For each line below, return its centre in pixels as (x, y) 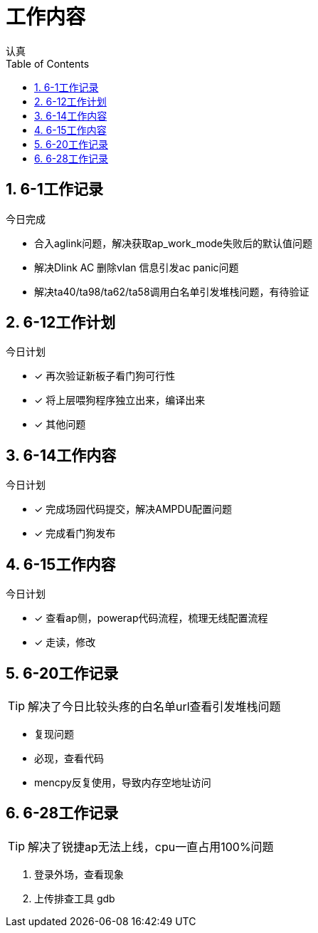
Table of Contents (48, 63)
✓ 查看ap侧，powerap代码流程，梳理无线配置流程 (151, 618)
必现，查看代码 (69, 758)
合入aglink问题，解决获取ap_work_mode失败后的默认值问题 (174, 243)
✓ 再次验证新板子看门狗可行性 (105, 376)
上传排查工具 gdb (75, 898)
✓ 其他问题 (60, 424)
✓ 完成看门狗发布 (75, 533)
